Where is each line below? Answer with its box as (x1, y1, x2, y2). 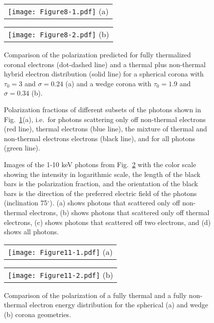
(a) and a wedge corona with (65, 78, 152, 88)
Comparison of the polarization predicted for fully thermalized (4, 50, 191, 59)
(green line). (4, 143, 40, 153)
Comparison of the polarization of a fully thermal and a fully (4, 290, 187, 300)
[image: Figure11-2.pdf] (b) (8, 269, 113, 280)
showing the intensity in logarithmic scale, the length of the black (4, 169, 201, 179)
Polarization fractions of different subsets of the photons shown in (4, 104, 201, 114)
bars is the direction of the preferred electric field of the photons (4, 188, 197, 198)
